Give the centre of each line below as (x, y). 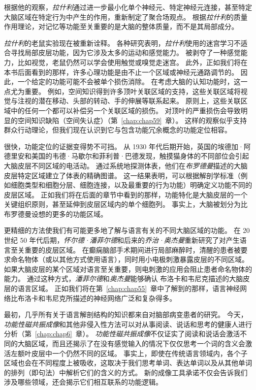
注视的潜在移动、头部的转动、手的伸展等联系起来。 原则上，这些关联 (129, 101)
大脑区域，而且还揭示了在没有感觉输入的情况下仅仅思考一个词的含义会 (131, 343)
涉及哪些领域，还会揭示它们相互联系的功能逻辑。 (83, 382)
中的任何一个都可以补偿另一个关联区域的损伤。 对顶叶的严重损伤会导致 (126, 110)
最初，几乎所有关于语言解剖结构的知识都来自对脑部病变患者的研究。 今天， (126, 314)
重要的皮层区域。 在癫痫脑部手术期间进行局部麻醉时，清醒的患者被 (132, 249)
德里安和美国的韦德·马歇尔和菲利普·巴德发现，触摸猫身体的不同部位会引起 (127, 156)
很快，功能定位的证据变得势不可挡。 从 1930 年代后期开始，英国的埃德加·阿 (127, 146)
